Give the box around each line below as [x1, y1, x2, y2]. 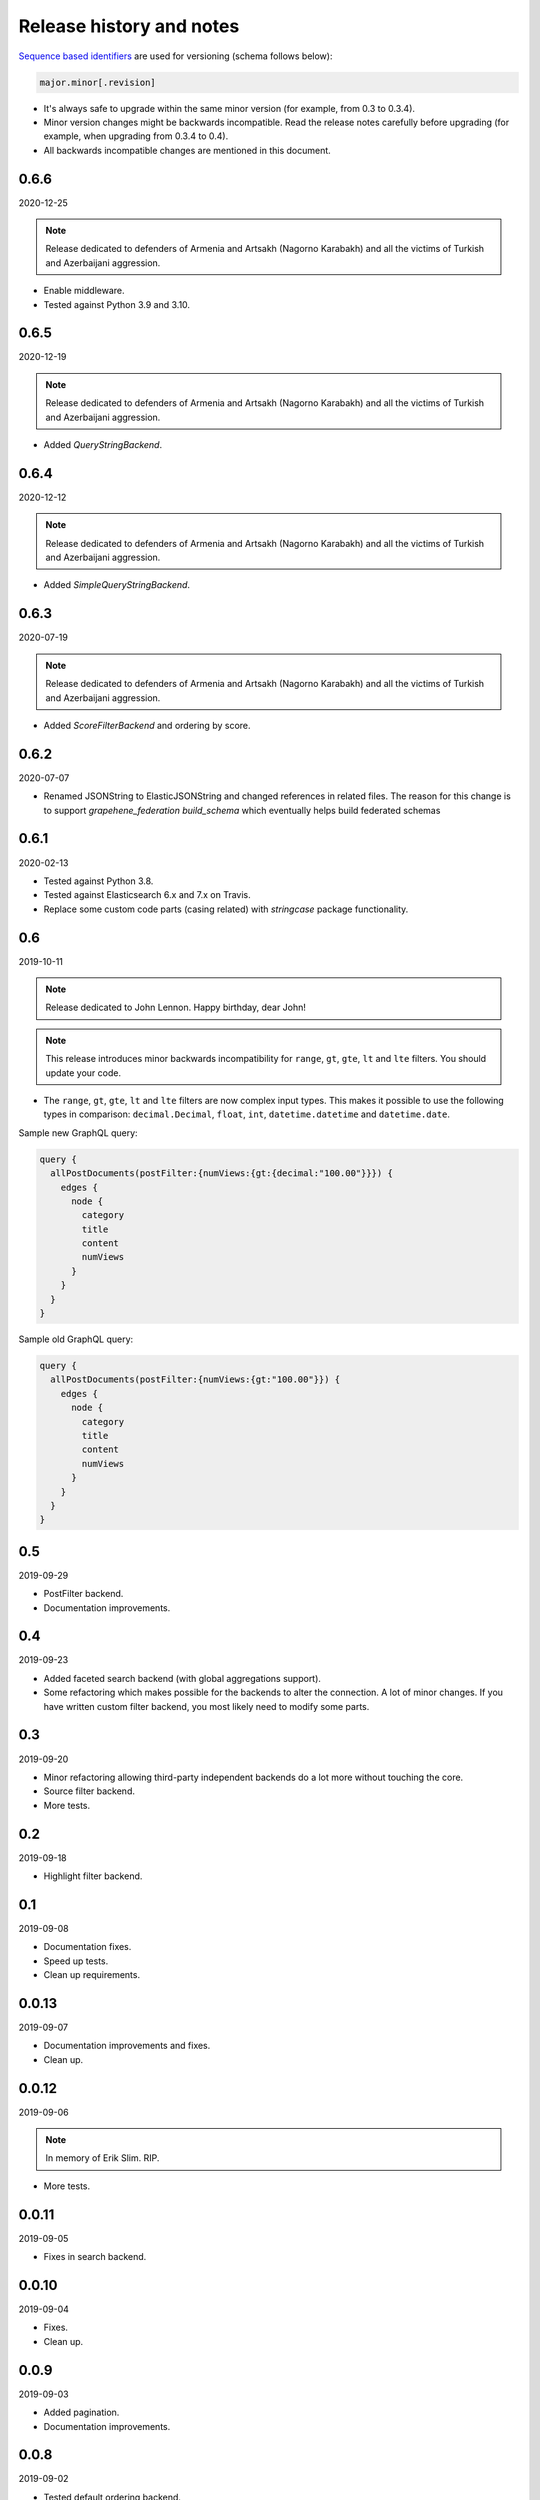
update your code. [45, 1066, 122, 1079]
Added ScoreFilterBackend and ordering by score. [43, 719, 251, 731]
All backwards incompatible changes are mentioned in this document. [43, 144, 332, 156]
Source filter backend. [43, 1785, 135, 1797]
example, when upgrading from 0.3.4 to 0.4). [43, 130, 229, 142]
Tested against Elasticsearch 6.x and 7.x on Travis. [43, 889, 252, 901]
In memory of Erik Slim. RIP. [45, 2152, 160, 2164]
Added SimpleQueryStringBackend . [43, 579, 190, 591]
